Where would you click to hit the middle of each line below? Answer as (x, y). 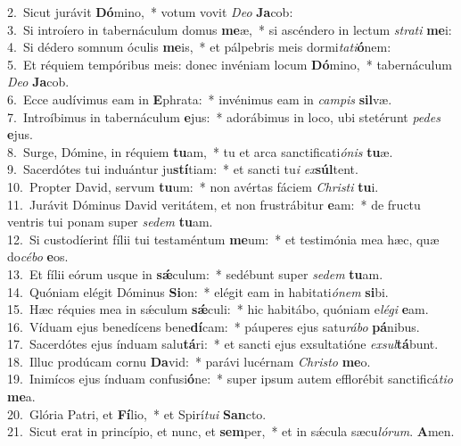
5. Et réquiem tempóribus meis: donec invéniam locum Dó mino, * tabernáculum (230, 64)
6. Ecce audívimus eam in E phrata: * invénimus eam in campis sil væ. (200, 99)
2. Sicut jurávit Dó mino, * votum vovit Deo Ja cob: (150, 12)
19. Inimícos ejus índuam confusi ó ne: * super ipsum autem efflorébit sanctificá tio (230, 379)
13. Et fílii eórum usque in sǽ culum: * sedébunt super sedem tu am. (195, 273)
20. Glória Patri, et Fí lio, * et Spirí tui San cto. (137, 413)
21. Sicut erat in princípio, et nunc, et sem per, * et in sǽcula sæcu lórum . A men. (231, 431)
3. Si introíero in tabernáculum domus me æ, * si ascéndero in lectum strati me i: (230, 29)
